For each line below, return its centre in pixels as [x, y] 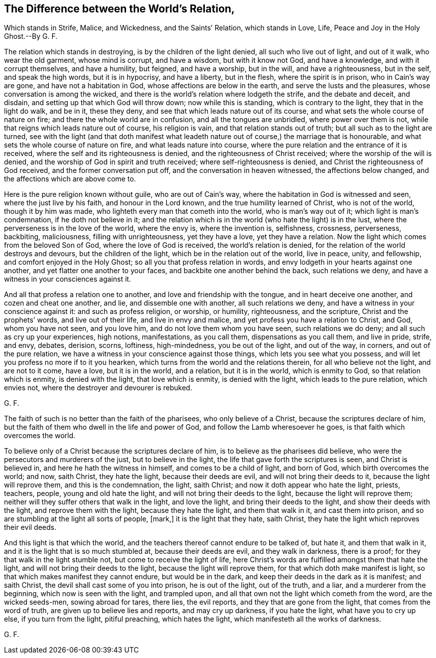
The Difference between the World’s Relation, [120, 9]
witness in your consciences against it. [68, 279]
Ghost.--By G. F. [31, 36]
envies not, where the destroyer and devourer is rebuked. [98, 388]
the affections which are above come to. [70, 179]
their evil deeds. [30, 527]
